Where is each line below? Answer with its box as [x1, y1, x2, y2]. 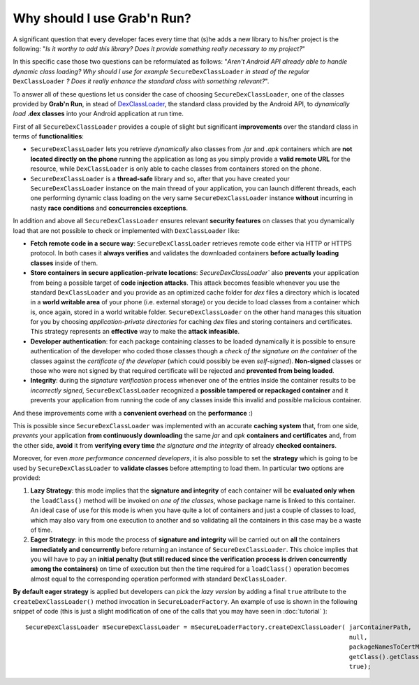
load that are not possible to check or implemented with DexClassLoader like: [13, 226, 240, 234]
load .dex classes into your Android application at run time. [13, 109, 184, 118]
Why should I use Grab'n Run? [13, 10, 191, 26]
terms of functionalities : [13, 132, 84, 141]
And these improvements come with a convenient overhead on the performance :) [13, 409, 253, 417]
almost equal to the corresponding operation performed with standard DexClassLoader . [30, 574, 287, 583]
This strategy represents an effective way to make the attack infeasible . [30, 327, 240, 336]
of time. [30, 525, 52, 534]
